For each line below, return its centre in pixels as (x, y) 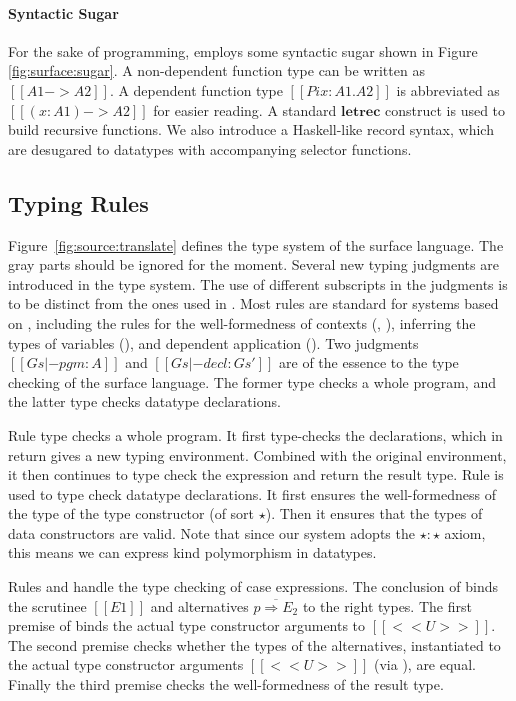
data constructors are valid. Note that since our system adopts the (211, 532)
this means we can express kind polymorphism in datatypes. (192, 552)
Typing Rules (78, 202)
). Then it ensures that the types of (374, 513)
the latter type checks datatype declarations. (144, 401)
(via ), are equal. (424, 664)
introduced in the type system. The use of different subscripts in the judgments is (258, 283)
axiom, (465, 532)
